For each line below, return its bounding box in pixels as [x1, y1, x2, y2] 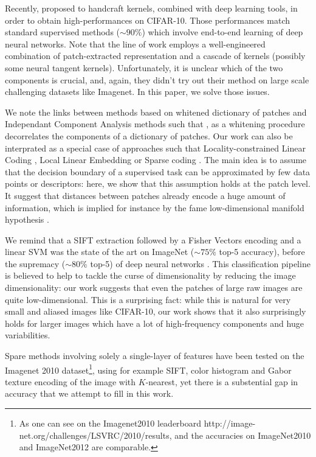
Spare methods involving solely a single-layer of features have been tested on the [5, 349, 304, 362]
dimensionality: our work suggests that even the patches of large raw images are [5, 281, 303, 294]
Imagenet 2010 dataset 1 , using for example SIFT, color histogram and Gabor [5, 361, 292, 376]
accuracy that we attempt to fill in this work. [5, 387, 174, 400]
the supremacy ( [5, 257, 66, 270]
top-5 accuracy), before [219, 245, 305, 258]
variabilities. [5, 329, 50, 341]
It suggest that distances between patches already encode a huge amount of [5, 189, 286, 201]
